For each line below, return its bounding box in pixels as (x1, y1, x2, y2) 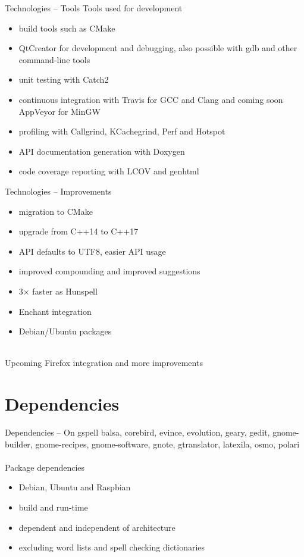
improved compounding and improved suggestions (18, 265, 200, 277)
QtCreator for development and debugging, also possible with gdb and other (18, 42, 297, 54)
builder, (5, 437, 33, 450)
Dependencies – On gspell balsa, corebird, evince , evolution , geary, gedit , (5, 426, 270, 438)
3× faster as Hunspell (18, 284, 98, 297)
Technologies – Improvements (5, 184, 112, 197)
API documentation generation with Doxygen (18, 145, 185, 157)
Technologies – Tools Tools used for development (5, 2, 183, 14)
